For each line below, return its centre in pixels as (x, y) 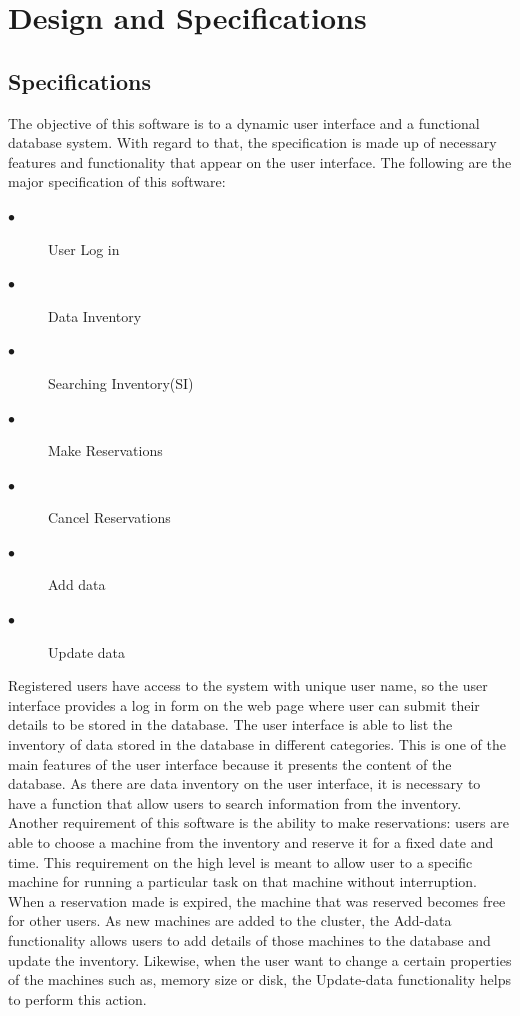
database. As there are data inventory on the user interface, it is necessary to (244, 783)
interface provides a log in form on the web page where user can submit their (244, 704)
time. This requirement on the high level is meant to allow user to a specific (240, 861)
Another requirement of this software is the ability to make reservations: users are (258, 822)
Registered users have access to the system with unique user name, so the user (248, 685)
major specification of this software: (117, 181)
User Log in (84, 248)
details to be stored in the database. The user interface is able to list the (230, 724)
